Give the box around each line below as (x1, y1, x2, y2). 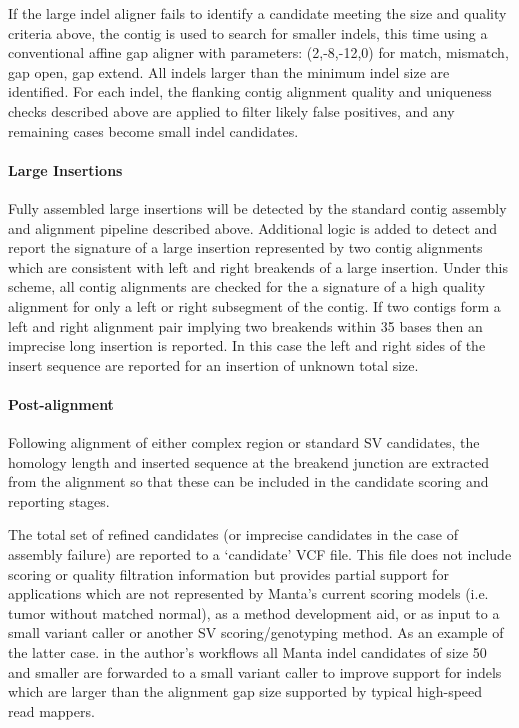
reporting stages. (8, 490, 110, 511)
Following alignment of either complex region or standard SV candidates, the (8, 432, 480, 453)
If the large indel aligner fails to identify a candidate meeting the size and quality (8, 3, 507, 23)
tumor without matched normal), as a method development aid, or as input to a (8, 602, 500, 623)
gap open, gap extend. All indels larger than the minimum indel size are (8, 61, 450, 82)
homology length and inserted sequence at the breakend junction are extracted (8, 451, 489, 472)
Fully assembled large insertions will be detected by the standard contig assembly (8, 197, 507, 218)
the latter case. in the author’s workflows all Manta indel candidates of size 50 (8, 642, 487, 663)
